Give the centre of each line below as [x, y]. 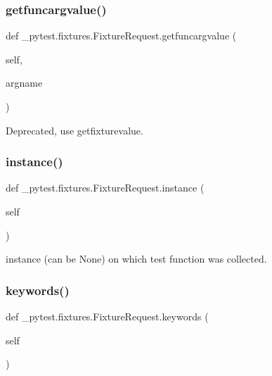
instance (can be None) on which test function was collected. [136, 259]
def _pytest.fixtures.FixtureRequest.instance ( [105, 188]
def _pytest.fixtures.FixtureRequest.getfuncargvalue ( [121, 36]
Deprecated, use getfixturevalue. [75, 130]
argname [24, 83]
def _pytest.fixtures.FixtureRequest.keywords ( [107, 316]
